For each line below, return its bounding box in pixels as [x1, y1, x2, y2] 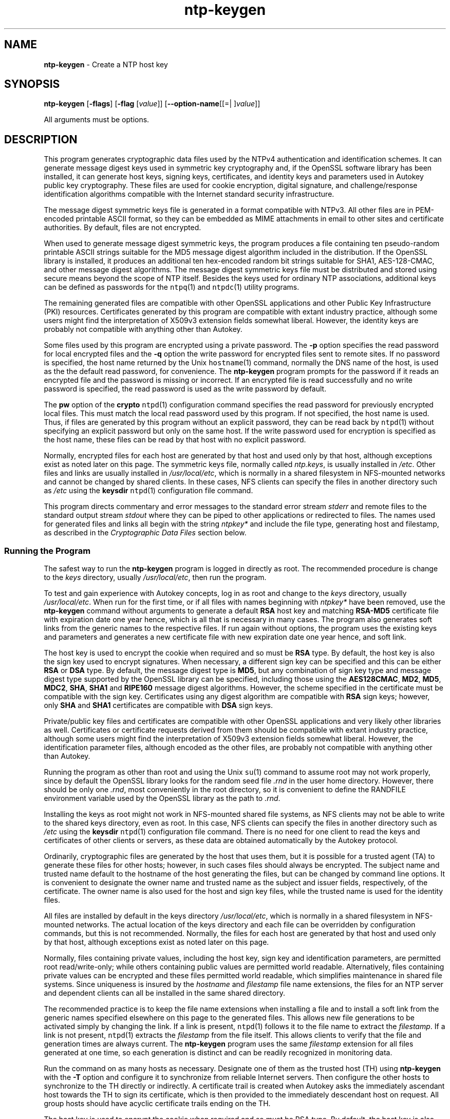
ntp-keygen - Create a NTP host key [44, 60, 168, 69]
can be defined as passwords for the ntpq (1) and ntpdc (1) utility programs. [44, 283, 299, 292]
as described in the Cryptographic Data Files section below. [44, 528, 247, 537]
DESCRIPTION [4, 133, 78, 146]
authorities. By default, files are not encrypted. [44, 223, 201, 232]
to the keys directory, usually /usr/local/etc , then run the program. [44, 573, 267, 582]
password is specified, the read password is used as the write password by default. [44, 384, 327, 394]
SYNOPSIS [4, 78, 60, 91]
